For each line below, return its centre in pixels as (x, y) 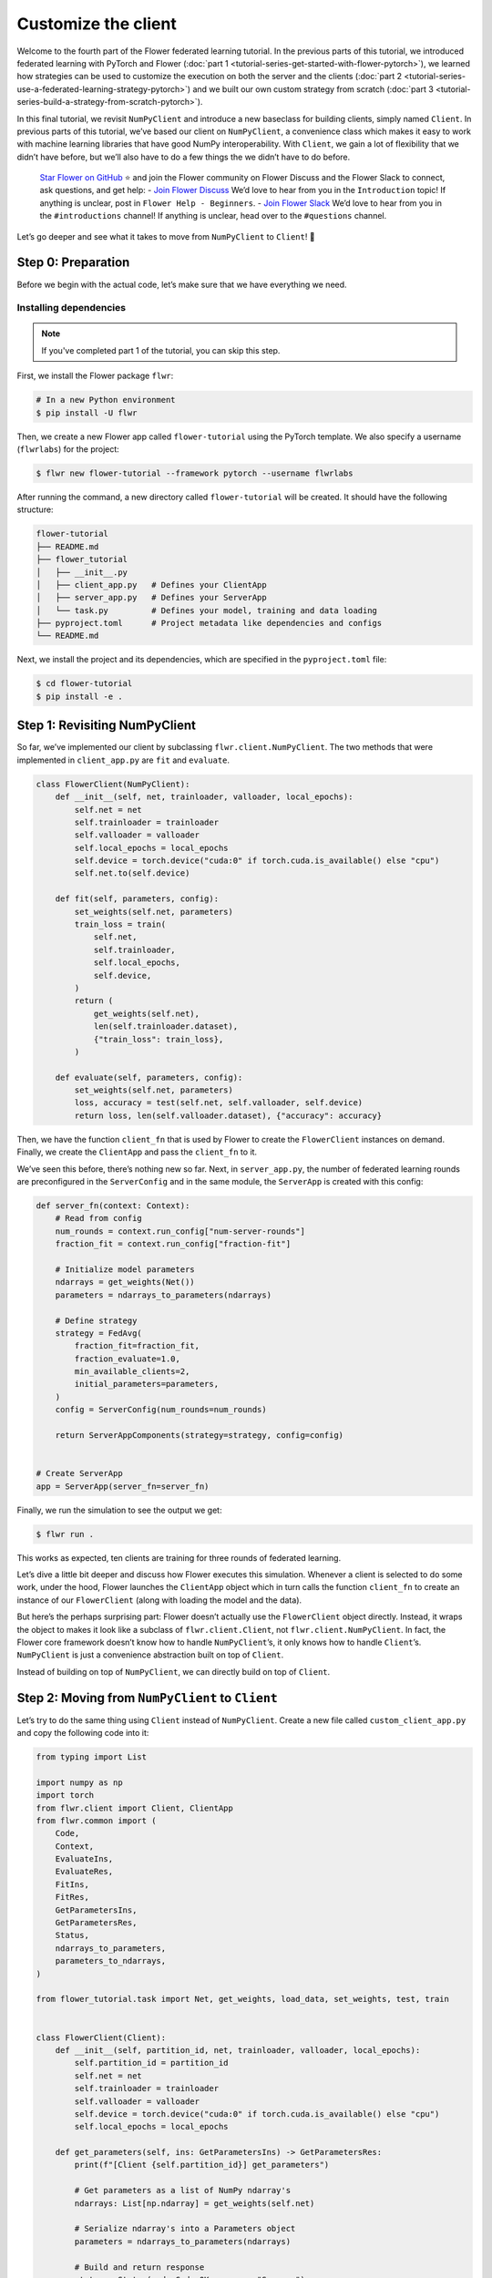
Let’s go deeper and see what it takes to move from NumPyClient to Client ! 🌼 (166, 236)
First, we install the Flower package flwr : (95, 376)
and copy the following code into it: (83, 1732)
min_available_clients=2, (132, 1372)
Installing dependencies (72, 308)
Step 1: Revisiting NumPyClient (106, 726)
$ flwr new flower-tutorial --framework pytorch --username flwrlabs (195, 473)
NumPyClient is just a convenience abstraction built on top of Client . (150, 1655)
